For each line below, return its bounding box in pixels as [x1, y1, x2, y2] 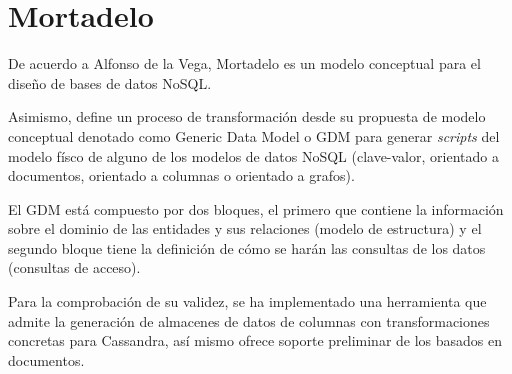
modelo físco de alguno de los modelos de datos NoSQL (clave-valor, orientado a [8, 145, 499, 166]
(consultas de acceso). [8, 257, 141, 278]
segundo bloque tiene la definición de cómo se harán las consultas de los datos [8, 237, 486, 258]
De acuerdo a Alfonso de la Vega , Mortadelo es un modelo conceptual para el [8, 53, 481, 74]
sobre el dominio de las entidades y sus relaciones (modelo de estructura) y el [8, 218, 482, 239]
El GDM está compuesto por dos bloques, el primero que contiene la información [8, 198, 504, 219]
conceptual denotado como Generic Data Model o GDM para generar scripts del [8, 125, 500, 146]
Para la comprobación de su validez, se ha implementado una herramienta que [8, 291, 487, 312]
